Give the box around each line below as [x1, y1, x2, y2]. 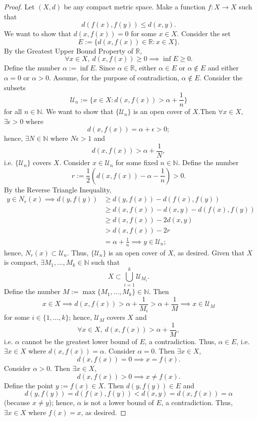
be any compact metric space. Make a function [63, 1, 206, 11]
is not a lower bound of [84, 397, 154, 408]
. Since [95, 62, 115, 73]
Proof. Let [4, 1, 35, 11]
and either [207, 62, 239, 73]
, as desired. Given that [173, 247, 245, 257]
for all [4, 106, 22, 117]
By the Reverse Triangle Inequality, [4, 184, 111, 194]
